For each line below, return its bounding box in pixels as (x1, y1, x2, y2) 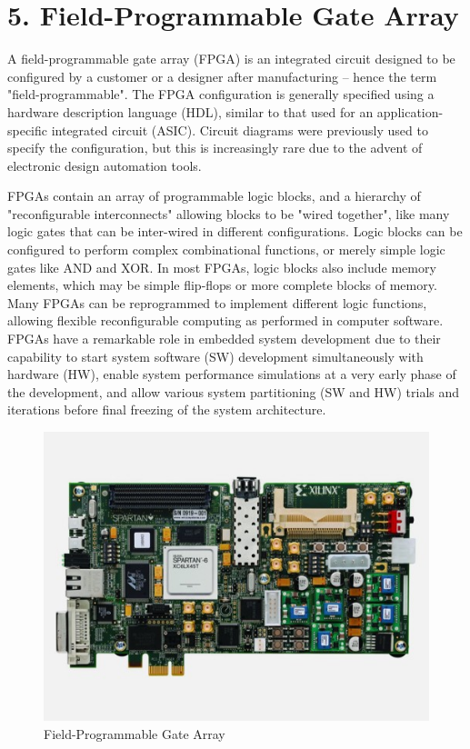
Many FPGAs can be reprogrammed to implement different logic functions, (7, 293, 427, 312)
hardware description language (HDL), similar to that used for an (7, 102, 374, 121)
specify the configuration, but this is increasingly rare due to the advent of (7, 138, 423, 157)
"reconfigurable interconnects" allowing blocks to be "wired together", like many (7, 204, 450, 223)
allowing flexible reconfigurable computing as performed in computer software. (7, 311, 444, 330)
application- (376, 102, 444, 121)
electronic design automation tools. (7, 155, 202, 175)
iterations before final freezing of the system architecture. (7, 400, 326, 419)
